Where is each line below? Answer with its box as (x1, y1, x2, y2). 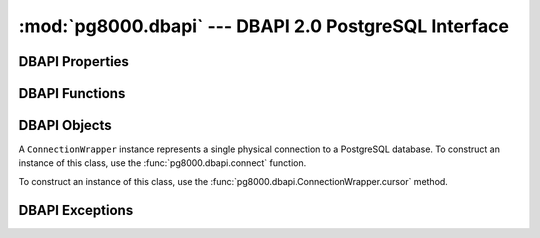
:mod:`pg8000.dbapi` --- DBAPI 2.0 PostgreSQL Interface (18, 15, 510, 37)
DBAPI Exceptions (18, 201, 134, 219)
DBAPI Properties (18, 53, 130, 70)
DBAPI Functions (18, 85, 126, 102)
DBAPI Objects (18, 117, 112, 134)
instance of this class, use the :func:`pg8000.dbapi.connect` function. (18, 157, 307, 169)
